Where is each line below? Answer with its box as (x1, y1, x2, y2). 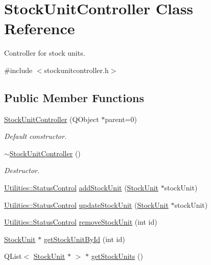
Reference (4, 18, 75, 39)
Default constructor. (4, 131, 67, 141)
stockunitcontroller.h (44, 64, 109, 75)
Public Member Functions (4, 89, 144, 105)
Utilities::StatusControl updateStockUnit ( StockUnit (4, 199, 169, 210)
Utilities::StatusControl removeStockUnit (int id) (4, 216, 157, 227)
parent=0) (105, 113, 137, 124)
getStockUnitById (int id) (43, 233, 125, 244)
